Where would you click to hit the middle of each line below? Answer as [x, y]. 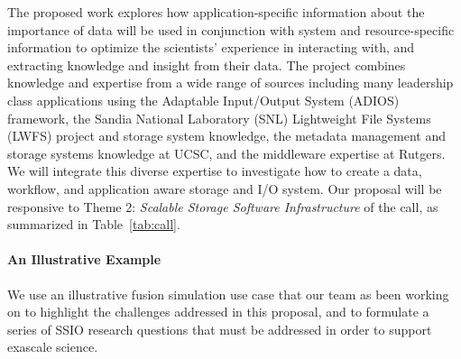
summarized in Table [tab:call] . [94, 224]
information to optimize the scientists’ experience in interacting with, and [211, 47]
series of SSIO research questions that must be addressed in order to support [220, 329]
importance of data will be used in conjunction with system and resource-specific [231, 29]
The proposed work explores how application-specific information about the [216, 12]
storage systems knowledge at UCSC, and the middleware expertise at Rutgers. [226, 153]
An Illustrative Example [84, 259]
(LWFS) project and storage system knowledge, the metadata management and [227, 136]
